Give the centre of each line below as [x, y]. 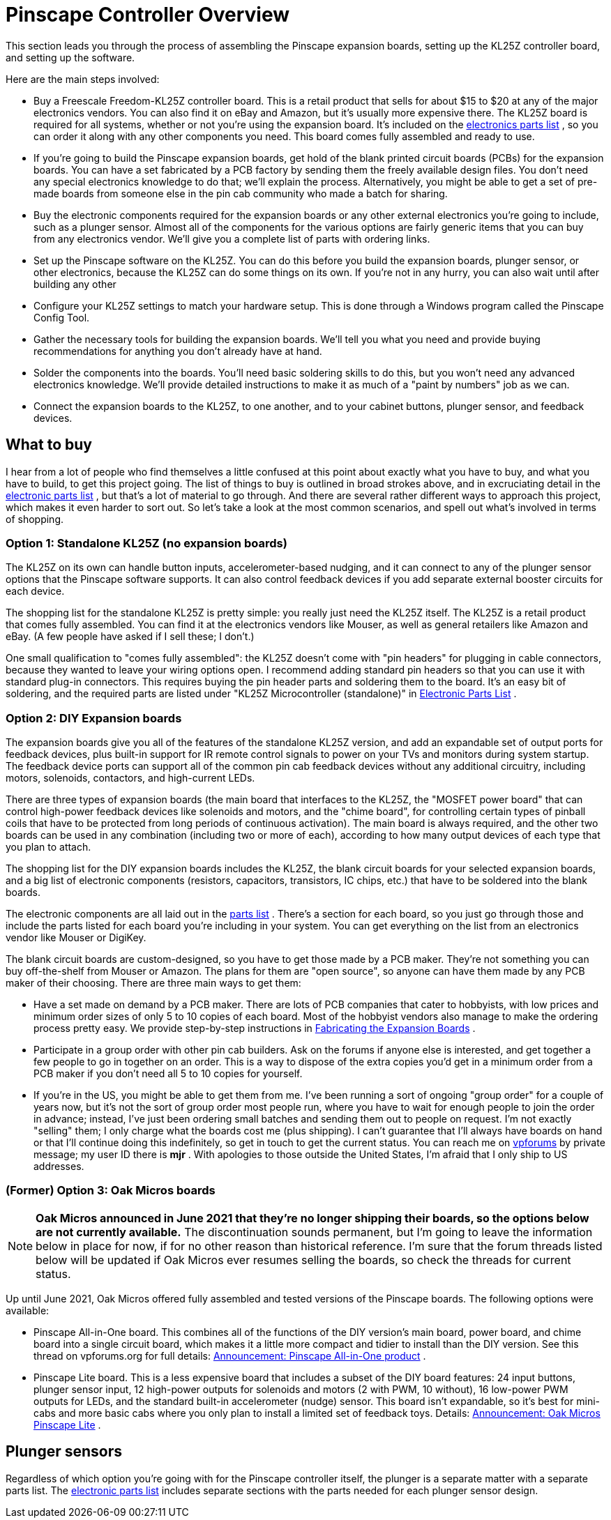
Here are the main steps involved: [83, 79]
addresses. [59, 1166]
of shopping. [35, 519]
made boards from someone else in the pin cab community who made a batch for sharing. [241, 193]
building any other [75, 284]
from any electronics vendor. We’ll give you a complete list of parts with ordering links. [232, 238]
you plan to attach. [48, 847]
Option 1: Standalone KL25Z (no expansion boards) [146, 543]
